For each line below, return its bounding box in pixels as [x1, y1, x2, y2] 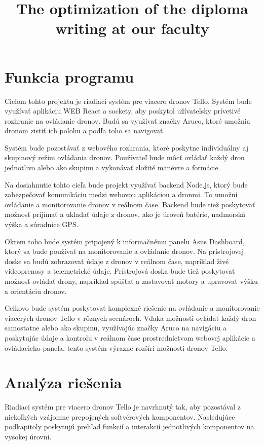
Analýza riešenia [5, 372, 122, 393]
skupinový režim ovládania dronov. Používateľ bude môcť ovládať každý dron [5, 152, 245, 163]
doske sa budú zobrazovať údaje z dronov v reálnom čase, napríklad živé [5, 255, 229, 266]
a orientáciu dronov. [5, 285, 67, 296]
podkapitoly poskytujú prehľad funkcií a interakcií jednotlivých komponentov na [5, 421, 254, 432]
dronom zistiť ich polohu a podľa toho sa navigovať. [5, 125, 165, 136]
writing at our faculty [55, 18, 209, 39]
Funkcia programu [5, 66, 134, 87]
